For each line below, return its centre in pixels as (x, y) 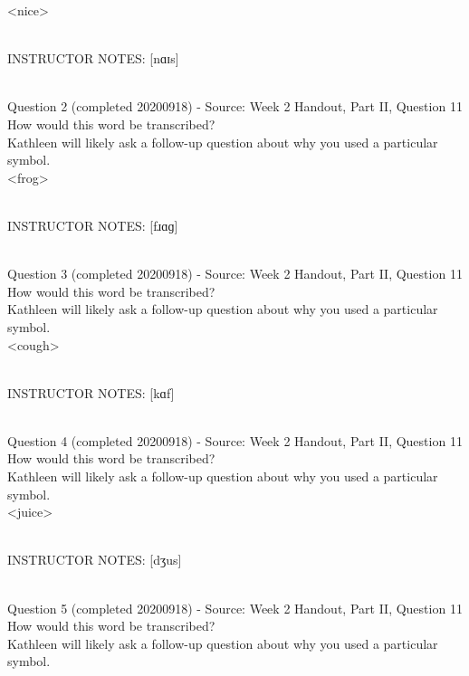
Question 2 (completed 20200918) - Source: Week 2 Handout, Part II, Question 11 (235, 106)
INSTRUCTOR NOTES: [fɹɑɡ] (93, 225)
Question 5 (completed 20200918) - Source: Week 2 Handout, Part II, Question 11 (235, 608)
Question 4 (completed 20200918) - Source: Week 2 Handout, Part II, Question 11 (235, 440)
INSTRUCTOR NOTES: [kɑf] (91, 392)
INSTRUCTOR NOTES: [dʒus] (95, 560)
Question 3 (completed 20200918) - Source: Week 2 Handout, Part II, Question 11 (235, 274)
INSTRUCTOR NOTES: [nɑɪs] (93, 58)
